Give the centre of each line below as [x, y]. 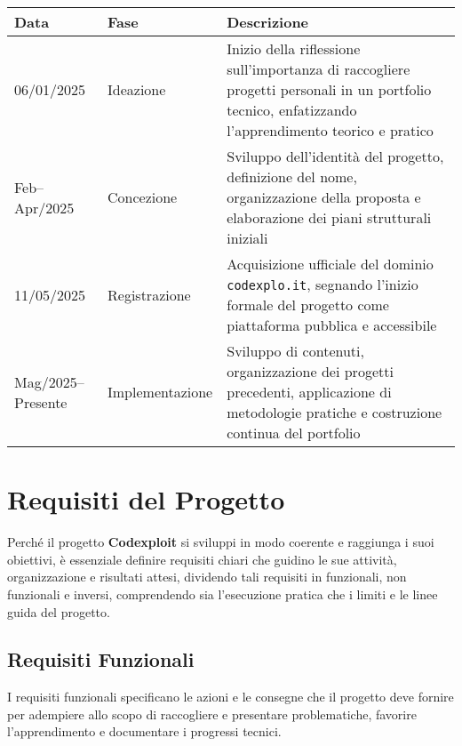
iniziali [247, 238]
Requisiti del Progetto [146, 499]
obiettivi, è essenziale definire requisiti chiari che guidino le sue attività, [202, 559]
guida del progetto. [59, 611]
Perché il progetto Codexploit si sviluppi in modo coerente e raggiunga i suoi [221, 542]
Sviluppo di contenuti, [295, 351]
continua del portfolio [294, 433]
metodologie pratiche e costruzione [335, 412]
